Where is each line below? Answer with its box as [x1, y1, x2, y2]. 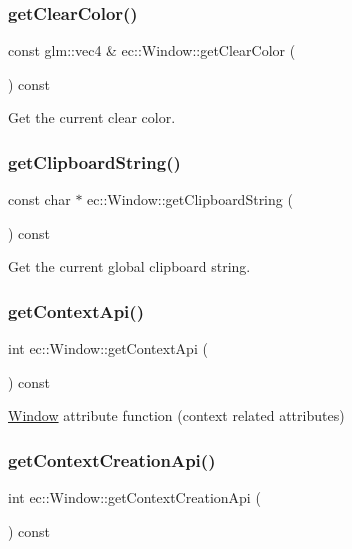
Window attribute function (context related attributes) [8, 405, 345, 426]
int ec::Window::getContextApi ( [8, 338, 208, 359]
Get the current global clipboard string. [8, 256, 251, 277]
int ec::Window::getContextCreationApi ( [8, 487, 261, 508]
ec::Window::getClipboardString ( [87, 189, 293, 210]
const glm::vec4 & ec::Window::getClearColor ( [8, 40, 296, 61]
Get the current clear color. [8, 107, 176, 128]
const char [8, 189, 71, 210]
